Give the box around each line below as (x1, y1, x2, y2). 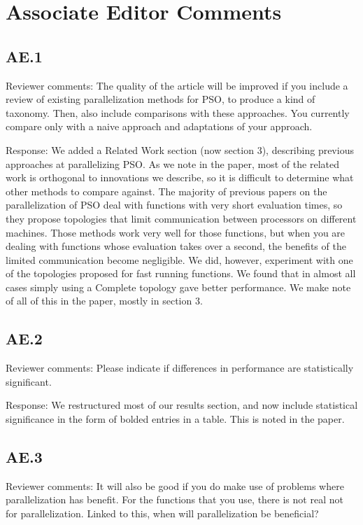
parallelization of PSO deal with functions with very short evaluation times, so (6, 197, 343, 212)
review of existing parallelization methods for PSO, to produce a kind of (6, 92, 315, 106)
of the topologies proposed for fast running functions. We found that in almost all (6, 266, 356, 281)
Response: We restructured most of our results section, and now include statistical (6, 398, 358, 412)
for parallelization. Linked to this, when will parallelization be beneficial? (6, 506, 319, 521)
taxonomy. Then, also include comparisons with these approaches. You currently (6, 105, 350, 120)
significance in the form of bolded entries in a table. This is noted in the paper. (6, 412, 345, 426)
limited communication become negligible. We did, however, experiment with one (6, 252, 353, 267)
